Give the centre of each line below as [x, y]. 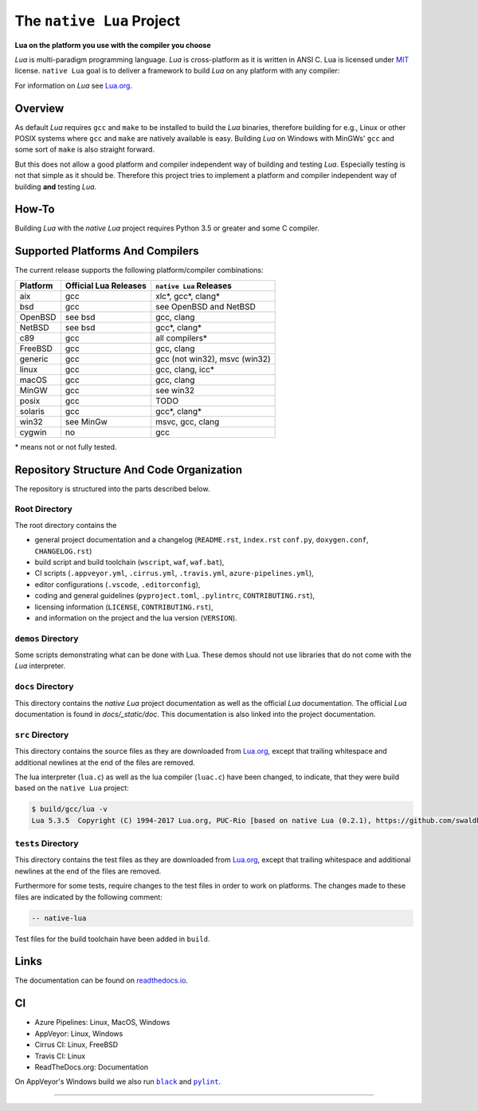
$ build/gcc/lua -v [69, 809]
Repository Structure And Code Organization [129, 469]
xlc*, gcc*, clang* [188, 296]
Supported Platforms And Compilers [107, 251]
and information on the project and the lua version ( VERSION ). [136, 617]
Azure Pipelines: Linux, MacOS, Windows [102, 1022]
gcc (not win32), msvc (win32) [213, 359]
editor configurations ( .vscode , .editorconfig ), [118, 584]
